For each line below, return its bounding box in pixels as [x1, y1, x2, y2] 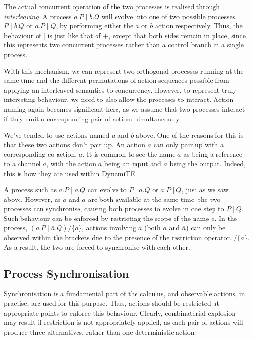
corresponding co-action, [4, 149, 77, 159]
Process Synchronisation [4, 265, 129, 280]
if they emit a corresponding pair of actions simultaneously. [4, 113, 181, 123]
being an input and [104, 158, 161, 168]
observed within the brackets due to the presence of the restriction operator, [4, 232, 232, 242]
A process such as [4, 184, 57, 195]
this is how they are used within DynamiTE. [4, 168, 137, 178]
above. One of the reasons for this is [136, 130, 244, 140]
